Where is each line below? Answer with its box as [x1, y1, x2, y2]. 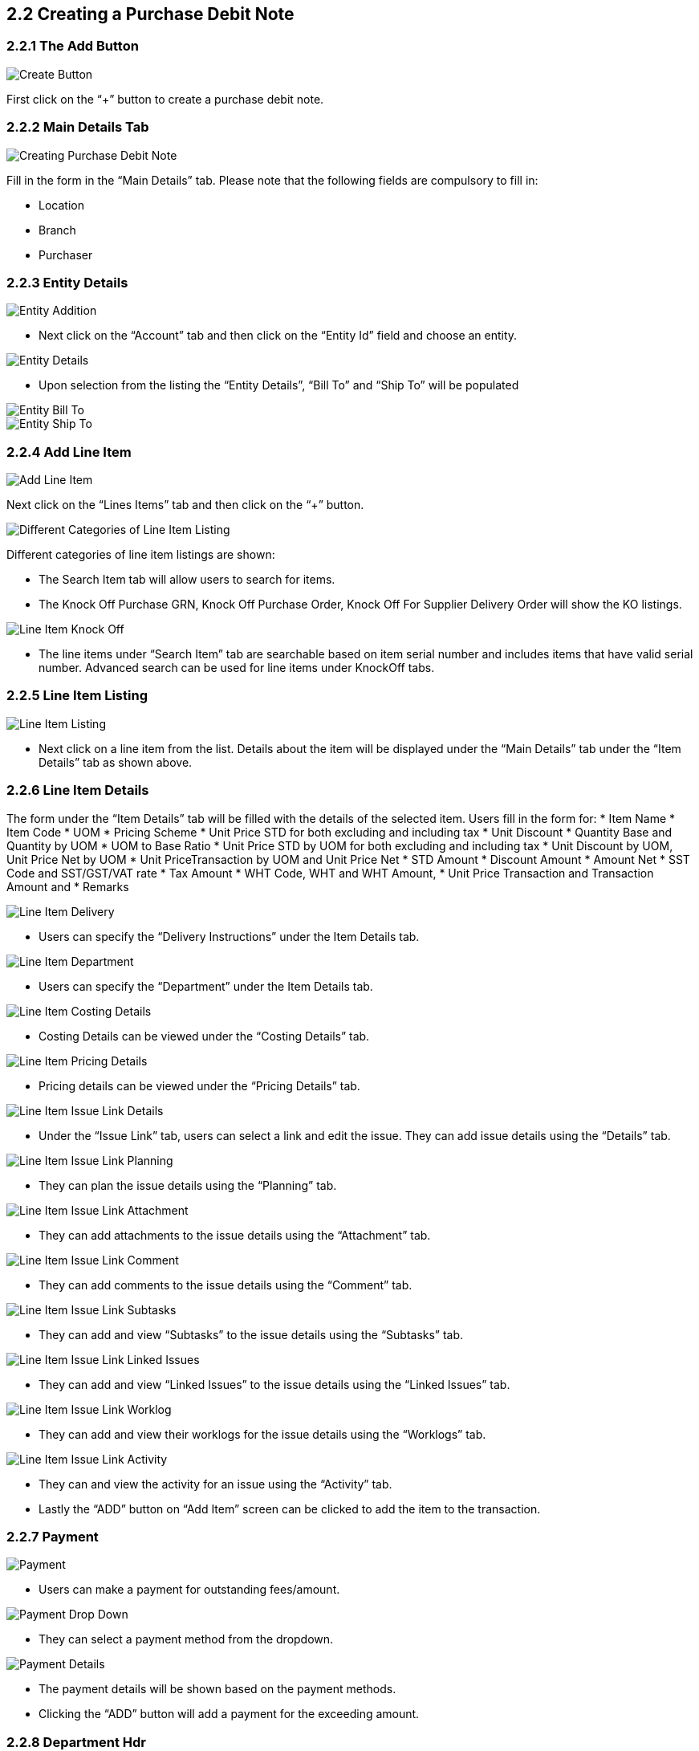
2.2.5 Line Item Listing [6, 687, 148, 704]
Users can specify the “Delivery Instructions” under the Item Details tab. [39, 929, 420, 943]
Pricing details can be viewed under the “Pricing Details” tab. [39, 1078, 360, 1093]
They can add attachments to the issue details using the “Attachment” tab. [39, 1228, 431, 1242]
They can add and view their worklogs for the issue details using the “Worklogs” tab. [39, 1427, 486, 1441]
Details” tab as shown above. [39, 755, 193, 769]
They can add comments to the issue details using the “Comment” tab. [39, 1277, 412, 1292]
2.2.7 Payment [6, 1528, 99, 1545]
